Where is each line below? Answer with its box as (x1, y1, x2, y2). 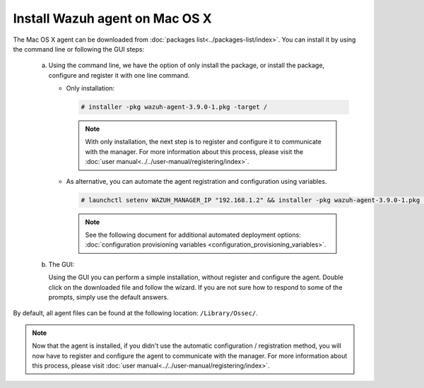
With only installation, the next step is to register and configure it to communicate (85, 138, 322, 146)
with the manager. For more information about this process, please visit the (85, 147, 304, 155)
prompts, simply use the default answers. (48, 293, 169, 301)
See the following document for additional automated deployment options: (85, 230, 302, 239)
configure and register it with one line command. (48, 71, 190, 79)
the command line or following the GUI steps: (13, 45, 145, 53)
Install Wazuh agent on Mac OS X (13, 11, 212, 26)
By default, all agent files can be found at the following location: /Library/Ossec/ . (13, 309, 258, 317)
